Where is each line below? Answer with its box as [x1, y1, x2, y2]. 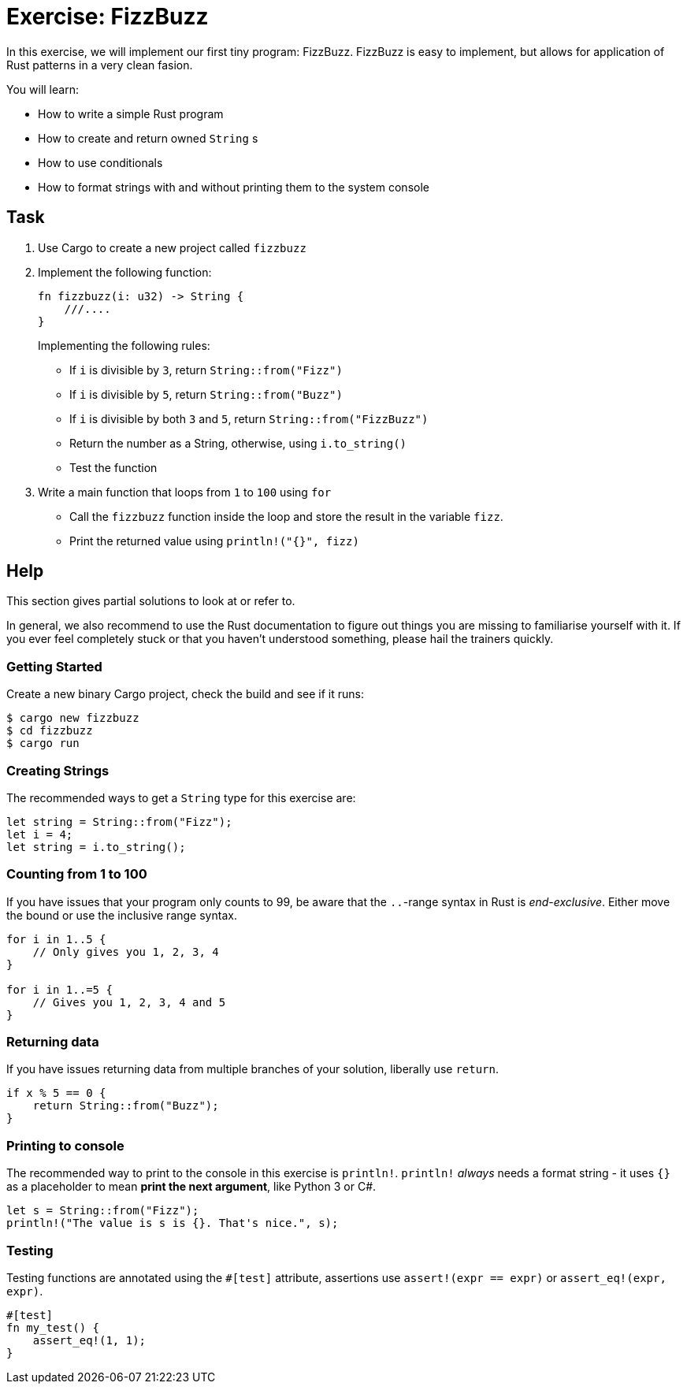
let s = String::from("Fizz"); [6, 1204, 199, 1217]
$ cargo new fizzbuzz [6, 712, 139, 725]
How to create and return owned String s [38, 131, 258, 145]
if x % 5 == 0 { [6, 1087, 106, 1100]
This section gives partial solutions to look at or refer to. [6, 594, 295, 608]
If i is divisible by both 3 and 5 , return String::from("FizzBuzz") [69, 411, 429, 426]
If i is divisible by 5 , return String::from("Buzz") [69, 387, 343, 401]
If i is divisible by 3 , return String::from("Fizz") [69, 362, 343, 377]
